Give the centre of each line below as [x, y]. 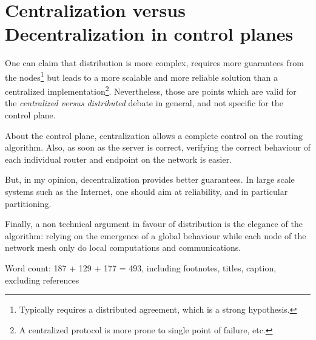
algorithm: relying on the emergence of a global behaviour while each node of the [156, 235]
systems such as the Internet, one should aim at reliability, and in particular [146, 191]
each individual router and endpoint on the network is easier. [119, 159]
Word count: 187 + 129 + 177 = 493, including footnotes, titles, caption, [141, 267]
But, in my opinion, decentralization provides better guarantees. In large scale [150, 179]
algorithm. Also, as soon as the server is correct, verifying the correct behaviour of [158, 147]
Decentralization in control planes [149, 34]
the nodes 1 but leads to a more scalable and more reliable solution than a [141, 76]
